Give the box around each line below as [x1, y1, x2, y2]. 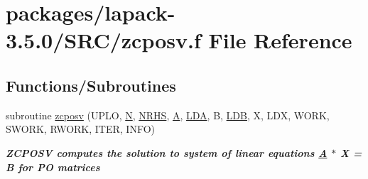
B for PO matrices [6, 159, 100, 174]
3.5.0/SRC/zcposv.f [6, 26, 201, 55]
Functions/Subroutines [6, 74, 176, 96]
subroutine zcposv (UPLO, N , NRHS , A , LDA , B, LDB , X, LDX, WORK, [6, 107, 330, 122]
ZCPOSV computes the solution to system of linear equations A [6, 145, 328, 160]
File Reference [208, 26, 352, 55]
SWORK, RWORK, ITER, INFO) [6, 121, 156, 136]
